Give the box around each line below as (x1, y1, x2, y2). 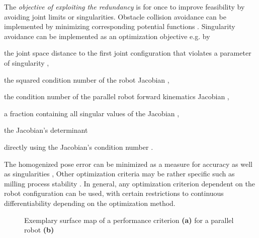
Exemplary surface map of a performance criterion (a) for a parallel (24, 214, 234, 225)
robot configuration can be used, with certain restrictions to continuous (4, 188, 224, 198)
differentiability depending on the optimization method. (4, 197, 176, 208)
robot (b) (24, 224, 54, 235)
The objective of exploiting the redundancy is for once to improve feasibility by (4, 2, 245, 12)
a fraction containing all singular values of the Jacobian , (4, 108, 180, 118)
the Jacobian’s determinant (4, 125, 88, 135)
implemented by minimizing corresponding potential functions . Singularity (4, 21, 235, 32)
